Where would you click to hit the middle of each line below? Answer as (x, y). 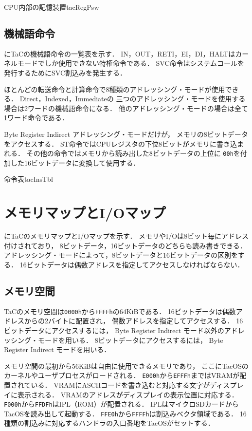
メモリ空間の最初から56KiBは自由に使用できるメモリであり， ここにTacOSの (126, 365)
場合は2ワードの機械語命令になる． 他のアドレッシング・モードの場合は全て (126, 108)
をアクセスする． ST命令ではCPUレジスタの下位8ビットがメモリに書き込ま (124, 143)
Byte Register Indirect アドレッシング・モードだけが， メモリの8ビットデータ (126, 134)
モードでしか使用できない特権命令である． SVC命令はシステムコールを (131, 63)
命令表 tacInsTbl (28, 179)
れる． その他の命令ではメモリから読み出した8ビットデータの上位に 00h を (122, 153)
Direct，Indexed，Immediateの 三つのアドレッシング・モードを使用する (133, 99)
